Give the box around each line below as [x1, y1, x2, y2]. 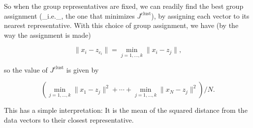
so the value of [4, 64, 48, 75]
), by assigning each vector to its [151, 10, 250, 21]
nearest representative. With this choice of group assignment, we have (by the [4, 20, 239, 30]
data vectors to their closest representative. [4, 114, 134, 125]
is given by [66, 64, 99, 75]
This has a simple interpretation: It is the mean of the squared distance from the [4, 105, 248, 115]
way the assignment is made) [4, 29, 91, 40]
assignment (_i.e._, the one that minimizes [4, 10, 135, 21]
